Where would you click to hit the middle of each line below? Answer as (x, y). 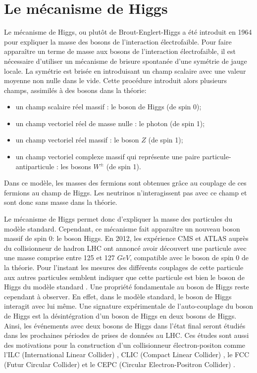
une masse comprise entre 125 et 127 (59, 257)
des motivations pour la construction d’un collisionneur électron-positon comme (125, 345)
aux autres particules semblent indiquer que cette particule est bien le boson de (124, 277)
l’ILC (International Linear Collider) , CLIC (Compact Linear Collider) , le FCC (127, 354)
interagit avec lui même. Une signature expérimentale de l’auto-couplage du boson (129, 306)
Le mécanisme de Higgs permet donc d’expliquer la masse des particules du (118, 219)
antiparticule (35, 166)
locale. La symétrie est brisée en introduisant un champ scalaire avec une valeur (125, 70)
